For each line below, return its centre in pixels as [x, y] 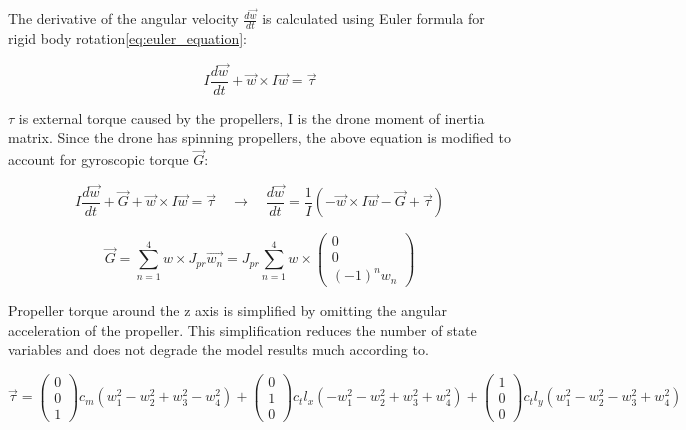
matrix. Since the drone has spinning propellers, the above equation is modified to [259, 137]
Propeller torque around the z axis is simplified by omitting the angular [227, 310]
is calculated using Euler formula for [373, 18]
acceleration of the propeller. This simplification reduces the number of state [242, 329]
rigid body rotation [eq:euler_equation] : [127, 37]
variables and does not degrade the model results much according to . [218, 349]
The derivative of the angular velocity [123, 18]
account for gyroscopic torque [98, 159]
